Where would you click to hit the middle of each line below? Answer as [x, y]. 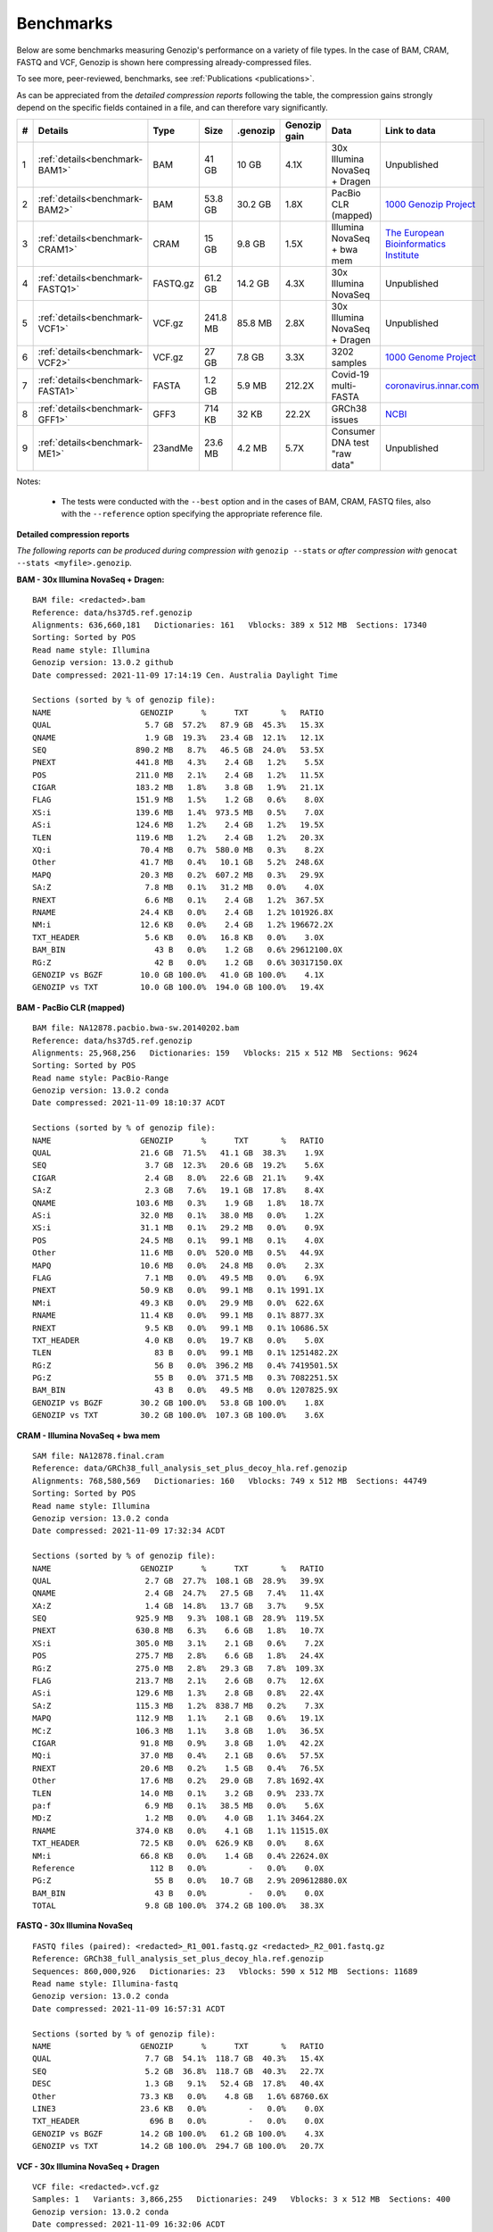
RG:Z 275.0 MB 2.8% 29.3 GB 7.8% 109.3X [178, 1668]
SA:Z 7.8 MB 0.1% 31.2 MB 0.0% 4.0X [178, 887]
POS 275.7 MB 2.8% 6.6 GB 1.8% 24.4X [178, 1656]
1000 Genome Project [431, 357]
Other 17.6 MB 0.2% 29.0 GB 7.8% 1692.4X [178, 1781]
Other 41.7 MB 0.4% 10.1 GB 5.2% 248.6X [178, 862]
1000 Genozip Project [430, 204]
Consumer [353, 431]
